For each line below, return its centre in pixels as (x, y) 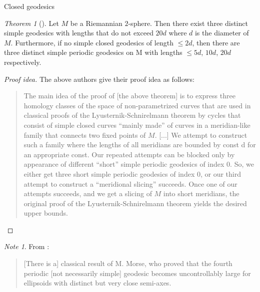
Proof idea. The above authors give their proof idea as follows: (99, 79)
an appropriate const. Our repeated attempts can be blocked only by (129, 154)
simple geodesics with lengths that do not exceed (79, 33)
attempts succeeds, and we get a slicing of (88, 193)
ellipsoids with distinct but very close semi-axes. (97, 283)
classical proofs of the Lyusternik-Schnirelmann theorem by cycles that (132, 115)
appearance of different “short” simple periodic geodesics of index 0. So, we (139, 164)
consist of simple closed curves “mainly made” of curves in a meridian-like (137, 125)
